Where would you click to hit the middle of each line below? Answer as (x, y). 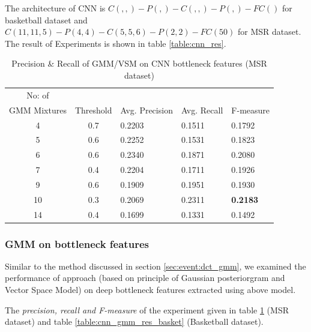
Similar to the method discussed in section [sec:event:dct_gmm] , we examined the (155, 266)
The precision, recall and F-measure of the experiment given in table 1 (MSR (147, 309)
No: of (38, 95)
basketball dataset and (46, 20)
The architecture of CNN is (55, 8)
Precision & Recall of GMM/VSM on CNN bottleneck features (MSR (139, 63)
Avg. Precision (146, 110)
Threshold (93, 110)
